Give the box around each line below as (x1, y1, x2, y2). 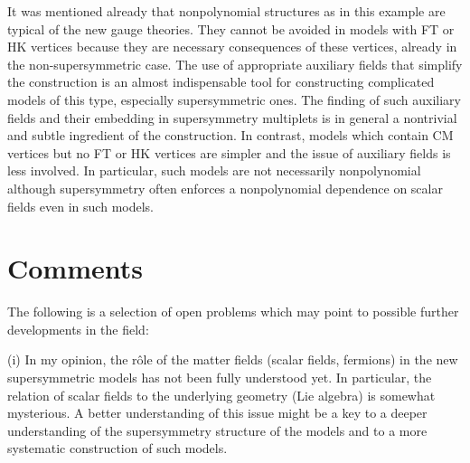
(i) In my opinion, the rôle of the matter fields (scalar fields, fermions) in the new (7, 350, 458, 369)
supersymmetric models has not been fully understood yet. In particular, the (7, 368, 432, 387)
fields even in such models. (7, 196, 154, 215)
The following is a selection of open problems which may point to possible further (7, 302, 459, 321)
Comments (7, 250, 143, 287)
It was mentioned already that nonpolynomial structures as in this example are (7, 2, 446, 20)
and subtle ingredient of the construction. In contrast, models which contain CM (7, 126, 454, 145)
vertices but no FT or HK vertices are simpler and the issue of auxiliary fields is (7, 143, 451, 162)
